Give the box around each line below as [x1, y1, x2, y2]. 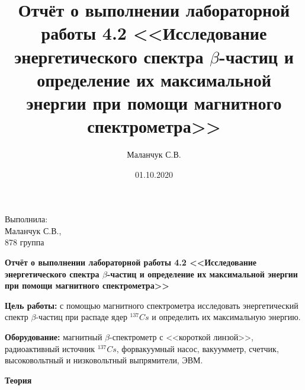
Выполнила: [5, 213, 48, 225]
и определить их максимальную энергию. [152, 311, 301, 323]
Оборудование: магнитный [5, 331, 102, 343]
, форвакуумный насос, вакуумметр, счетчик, [116, 342, 279, 354]
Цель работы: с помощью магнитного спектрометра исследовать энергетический [5, 299, 298, 311]
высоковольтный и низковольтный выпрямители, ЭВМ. [5, 354, 203, 366]
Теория [5, 373, 32, 386]
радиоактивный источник [5, 342, 95, 354]
